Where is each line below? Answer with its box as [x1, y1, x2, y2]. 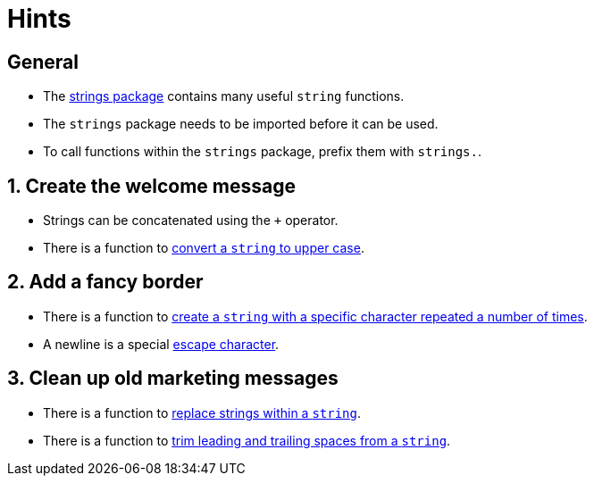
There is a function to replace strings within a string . [43, 404, 362, 421]
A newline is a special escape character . [43, 336, 280, 352]
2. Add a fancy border [7, 271, 204, 294]
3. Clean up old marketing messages [7, 367, 339, 390]
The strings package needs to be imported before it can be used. [43, 116, 439, 132]
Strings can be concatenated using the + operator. [43, 212, 339, 229]
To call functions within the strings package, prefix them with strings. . [43, 144, 482, 160]
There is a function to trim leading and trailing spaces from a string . [43, 432, 451, 448]
